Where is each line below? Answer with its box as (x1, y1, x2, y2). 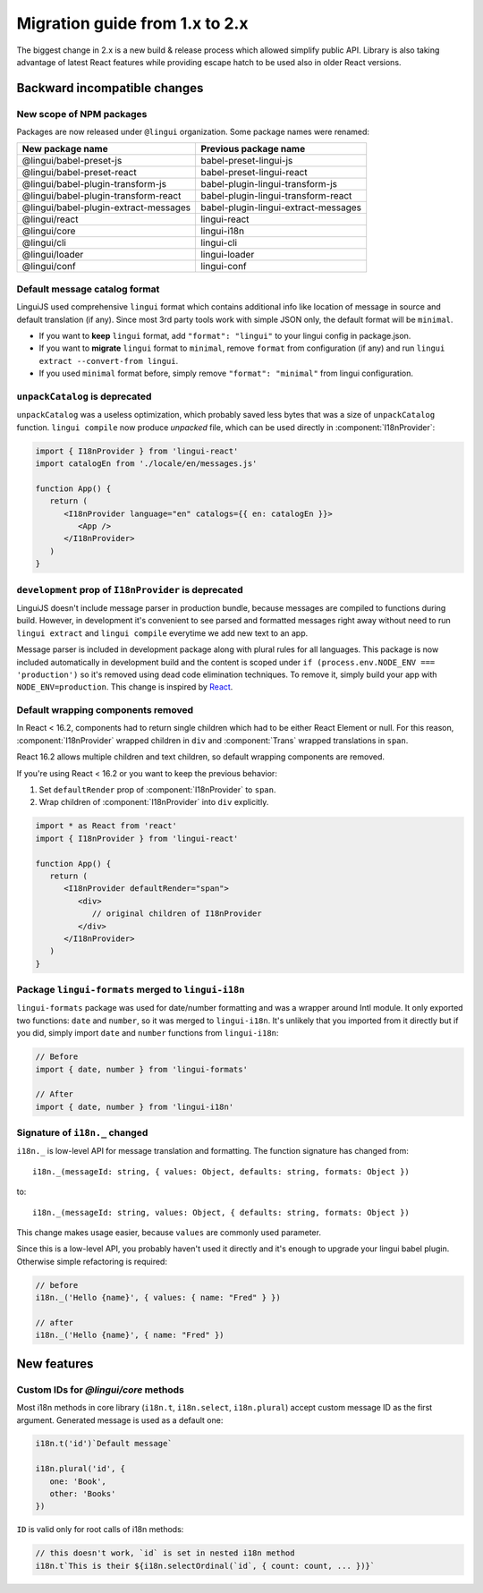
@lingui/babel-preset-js (21, 155, 123, 167)
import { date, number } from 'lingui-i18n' (35, 1101, 234, 1112)
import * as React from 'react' (35, 821, 178, 831)
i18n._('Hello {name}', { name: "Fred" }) (35, 1330, 225, 1341)
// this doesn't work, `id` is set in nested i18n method (35, 1548, 295, 1558)
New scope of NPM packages (16, 107, 148, 120)
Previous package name (200, 143, 306, 156)
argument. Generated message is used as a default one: (16, 1414, 224, 1426)
